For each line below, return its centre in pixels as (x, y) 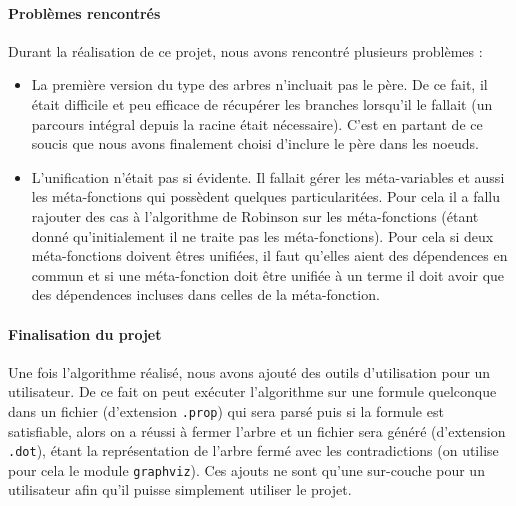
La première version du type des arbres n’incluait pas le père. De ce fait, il (259, 84)
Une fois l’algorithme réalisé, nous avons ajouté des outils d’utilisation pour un (249, 371)
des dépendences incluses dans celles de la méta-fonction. (205, 294)
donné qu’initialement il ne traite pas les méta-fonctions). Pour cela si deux (262, 235)
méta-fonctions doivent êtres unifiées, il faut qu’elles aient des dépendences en (269, 255)
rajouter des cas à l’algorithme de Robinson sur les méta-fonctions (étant (255, 215)
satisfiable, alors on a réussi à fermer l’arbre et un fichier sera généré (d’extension (257, 430)
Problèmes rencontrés (84, 12)
